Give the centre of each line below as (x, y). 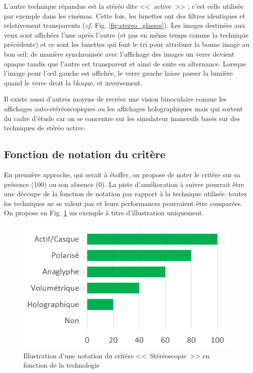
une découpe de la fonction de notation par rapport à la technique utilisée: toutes (126, 194)
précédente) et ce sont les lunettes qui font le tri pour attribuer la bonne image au (127, 44)
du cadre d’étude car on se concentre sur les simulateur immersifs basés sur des (122, 118)
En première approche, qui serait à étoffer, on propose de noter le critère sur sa (122, 174)
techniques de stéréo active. (45, 128)
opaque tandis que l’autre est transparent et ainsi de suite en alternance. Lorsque (125, 63)
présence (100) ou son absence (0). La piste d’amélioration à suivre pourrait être (124, 184)
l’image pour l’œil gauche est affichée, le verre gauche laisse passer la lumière (118, 73)
